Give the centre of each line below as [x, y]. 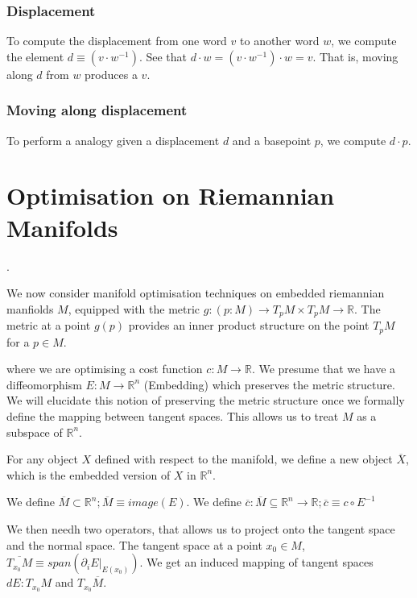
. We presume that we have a [324, 369]
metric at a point [49, 325]
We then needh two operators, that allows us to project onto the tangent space [201, 528]
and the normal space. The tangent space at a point [134, 544]
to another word [280, 41]
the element [35, 56]
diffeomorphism [44, 384]
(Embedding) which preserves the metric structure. [269, 384]
